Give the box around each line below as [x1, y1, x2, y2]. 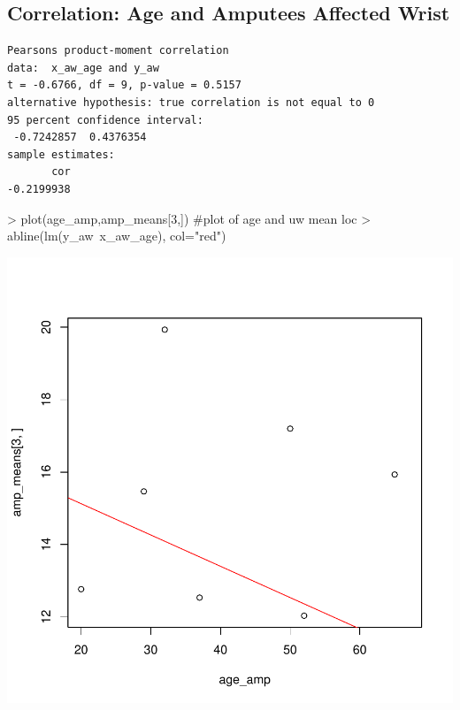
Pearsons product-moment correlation [7, 44, 229, 57]
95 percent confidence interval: [7, 113, 203, 126]
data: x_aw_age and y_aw [7, 61, 159, 74]
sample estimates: [7, 148, 115, 161]
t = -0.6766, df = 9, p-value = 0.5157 [7, 79, 241, 92]
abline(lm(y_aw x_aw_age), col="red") [7, 226, 226, 245]
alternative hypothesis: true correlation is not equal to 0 [7, 95, 375, 109]
